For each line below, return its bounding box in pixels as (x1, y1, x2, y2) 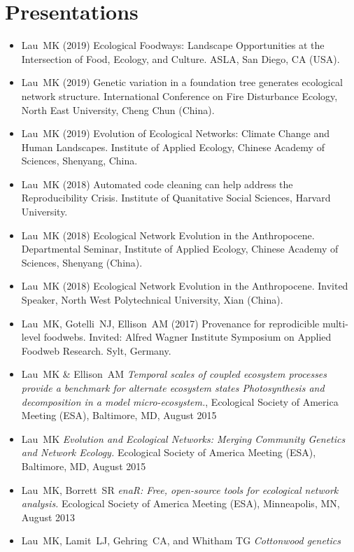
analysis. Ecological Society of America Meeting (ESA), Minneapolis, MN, (21, 496, 340, 511)
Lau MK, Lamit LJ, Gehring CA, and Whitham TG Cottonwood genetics (21, 533, 341, 548)
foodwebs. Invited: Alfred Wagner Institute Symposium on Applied (43, 330, 332, 344)
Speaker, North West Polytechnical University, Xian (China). (21, 292, 283, 307)
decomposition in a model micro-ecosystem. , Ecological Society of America (21, 394, 339, 409)
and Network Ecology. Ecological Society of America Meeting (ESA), (21, 445, 316, 460)
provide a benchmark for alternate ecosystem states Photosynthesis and (21, 381, 325, 395)
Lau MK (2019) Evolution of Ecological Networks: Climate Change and (21, 126, 330, 141)
